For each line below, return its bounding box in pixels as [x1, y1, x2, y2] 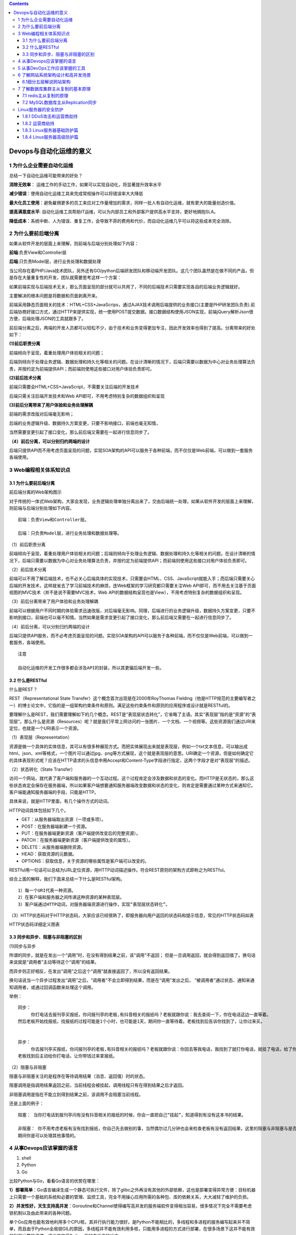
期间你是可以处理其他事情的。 [18, 1133, 78, 1138]
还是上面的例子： [9, 1101, 44, 1107]
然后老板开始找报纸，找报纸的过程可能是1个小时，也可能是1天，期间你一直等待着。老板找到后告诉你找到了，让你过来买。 [18, 1019, 265, 1025]
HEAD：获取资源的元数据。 [21, 851, 77, 857]
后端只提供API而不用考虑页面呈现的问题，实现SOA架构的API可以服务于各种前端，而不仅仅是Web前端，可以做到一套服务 [9, 448, 253, 453]
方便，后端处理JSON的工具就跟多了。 [9, 316, 86, 322]
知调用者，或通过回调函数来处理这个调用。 [9, 984, 96, 990]
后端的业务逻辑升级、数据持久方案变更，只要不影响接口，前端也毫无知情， [9, 420, 160, 426]
